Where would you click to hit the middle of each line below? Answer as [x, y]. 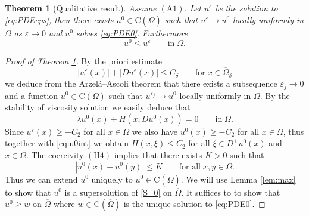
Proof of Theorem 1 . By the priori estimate [84, 61]
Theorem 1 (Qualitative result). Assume [81, 8]
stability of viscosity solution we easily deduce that [98, 107]
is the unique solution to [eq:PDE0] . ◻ [194, 204]
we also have [155, 131]
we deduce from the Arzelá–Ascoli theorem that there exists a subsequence [141, 83]
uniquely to [112, 179]
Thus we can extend [41, 179]
